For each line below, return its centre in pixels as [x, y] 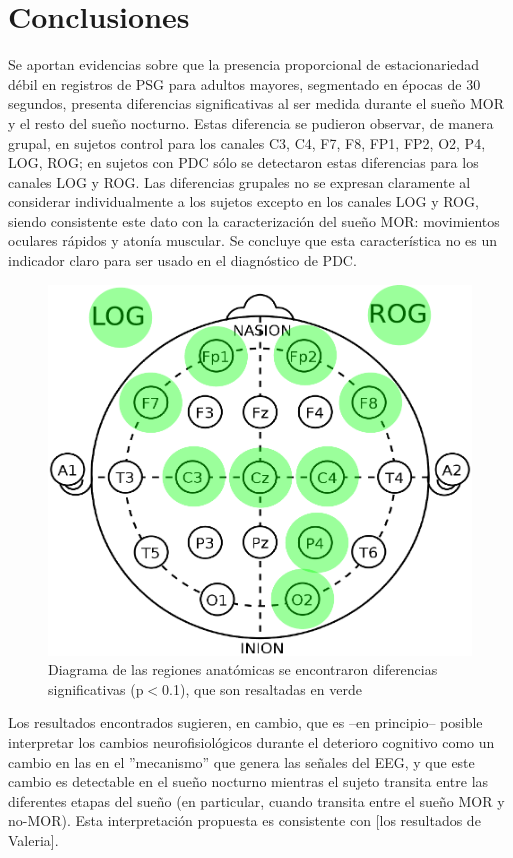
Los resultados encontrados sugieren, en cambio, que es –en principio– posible [245, 722]
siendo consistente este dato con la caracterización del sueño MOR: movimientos [254, 220]
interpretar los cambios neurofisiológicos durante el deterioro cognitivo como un [251, 742]
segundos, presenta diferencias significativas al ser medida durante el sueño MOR [256, 103]
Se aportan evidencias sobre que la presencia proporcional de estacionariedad [244, 64]
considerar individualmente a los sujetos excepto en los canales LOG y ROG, [243, 201]
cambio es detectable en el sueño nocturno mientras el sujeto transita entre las [248, 781]
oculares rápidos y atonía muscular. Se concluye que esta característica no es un [253, 240]
